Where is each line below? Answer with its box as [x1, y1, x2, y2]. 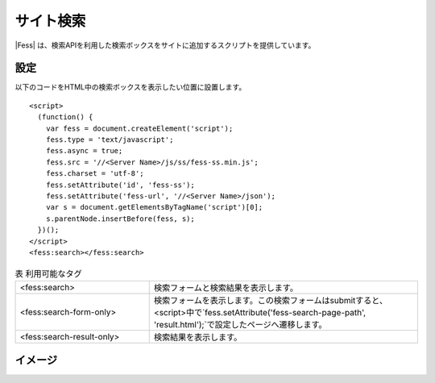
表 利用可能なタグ [14, 268, 82, 279]
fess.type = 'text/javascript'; [45, 135, 174, 144]
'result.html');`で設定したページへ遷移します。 [153, 318, 327, 330]
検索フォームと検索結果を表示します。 [153, 282, 298, 293]
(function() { [37, 113, 93, 122]
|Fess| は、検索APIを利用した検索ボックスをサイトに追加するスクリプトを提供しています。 [14, 40, 316, 50]
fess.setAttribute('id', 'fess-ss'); [45, 180, 195, 189]
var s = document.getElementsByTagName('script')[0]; [45, 202, 263, 212]
